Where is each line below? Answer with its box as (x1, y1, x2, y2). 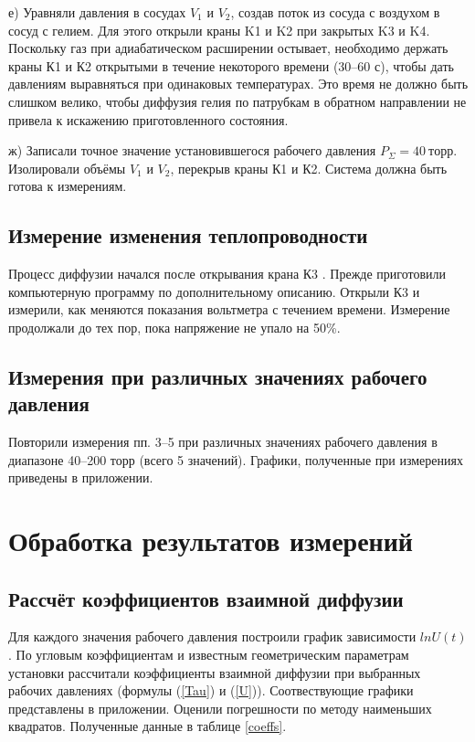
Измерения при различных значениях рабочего (8, 362, 427, 390)
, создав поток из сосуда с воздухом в (230, 3, 440, 21)
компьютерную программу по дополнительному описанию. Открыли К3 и (8, 281, 420, 301)
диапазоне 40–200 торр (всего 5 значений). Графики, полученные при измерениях (8, 450, 463, 469)
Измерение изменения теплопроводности (8, 221, 368, 249)
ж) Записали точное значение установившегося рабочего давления (8, 141, 376, 160)
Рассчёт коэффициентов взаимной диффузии (8, 584, 404, 612)
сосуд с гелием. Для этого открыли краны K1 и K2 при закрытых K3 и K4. (8, 20, 430, 39)
